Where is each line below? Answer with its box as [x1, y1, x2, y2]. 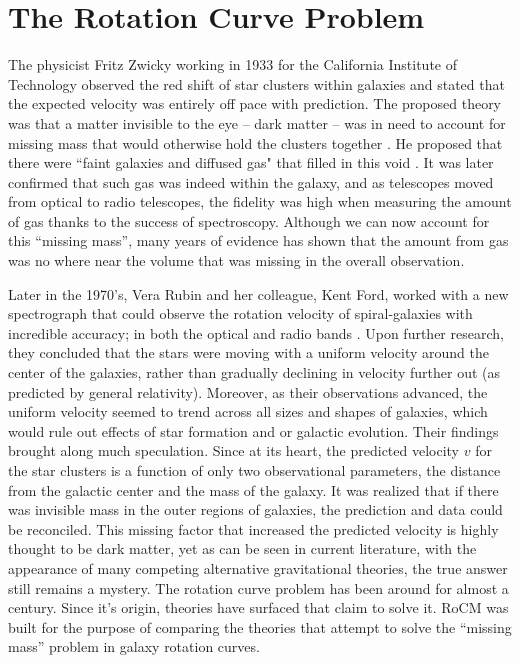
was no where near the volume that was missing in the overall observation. [8, 250, 465, 271]
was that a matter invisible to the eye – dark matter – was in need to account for [8, 112, 506, 133]
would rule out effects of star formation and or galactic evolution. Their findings [8, 420, 499, 441]
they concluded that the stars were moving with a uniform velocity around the [8, 342, 489, 363]
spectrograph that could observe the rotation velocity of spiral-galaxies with [8, 303, 473, 324]
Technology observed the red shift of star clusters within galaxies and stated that [8, 73, 505, 94]
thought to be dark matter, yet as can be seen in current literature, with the [8, 538, 477, 559]
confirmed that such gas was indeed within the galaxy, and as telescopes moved [8, 171, 494, 192]
